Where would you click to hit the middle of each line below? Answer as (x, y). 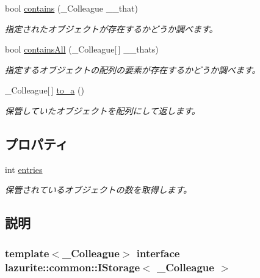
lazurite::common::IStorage (73, 267)
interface (158, 253)
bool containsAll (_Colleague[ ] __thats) (82, 49)
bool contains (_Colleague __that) (71, 8)
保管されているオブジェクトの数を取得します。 (99, 190)
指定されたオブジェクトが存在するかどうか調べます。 (111, 28)
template (27, 253)
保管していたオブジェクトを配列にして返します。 (103, 110)
